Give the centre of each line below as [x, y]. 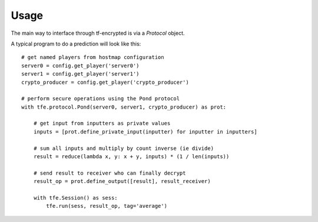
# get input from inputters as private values [102, 123]
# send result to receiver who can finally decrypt [110, 173]
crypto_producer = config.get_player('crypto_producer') [105, 82]
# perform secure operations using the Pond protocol [100, 99]
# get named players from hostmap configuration [93, 57]
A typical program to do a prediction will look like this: [76, 44]
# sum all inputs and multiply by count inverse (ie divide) [124, 148]
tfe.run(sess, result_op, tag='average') [107, 206]
